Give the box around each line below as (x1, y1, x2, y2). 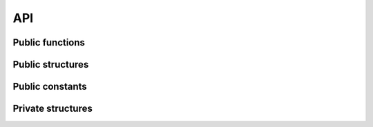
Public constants (12, 81, 88, 92)
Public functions (12, 37, 86, 48)
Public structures (12, 59, 89, 70)
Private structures (12, 103, 93, 115)
